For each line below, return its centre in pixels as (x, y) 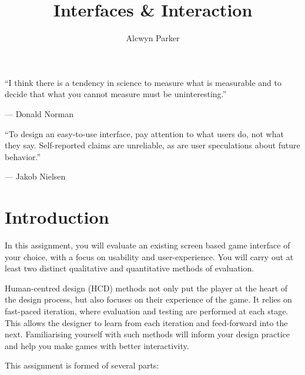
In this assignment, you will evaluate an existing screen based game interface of (148, 245)
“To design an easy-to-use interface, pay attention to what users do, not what (144, 133)
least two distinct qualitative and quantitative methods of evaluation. (130, 268)
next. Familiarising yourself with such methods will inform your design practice (147, 334)
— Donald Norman (39, 113)
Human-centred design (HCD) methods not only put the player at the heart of (146, 288)
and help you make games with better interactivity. (97, 345)
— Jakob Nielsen (35, 176)
